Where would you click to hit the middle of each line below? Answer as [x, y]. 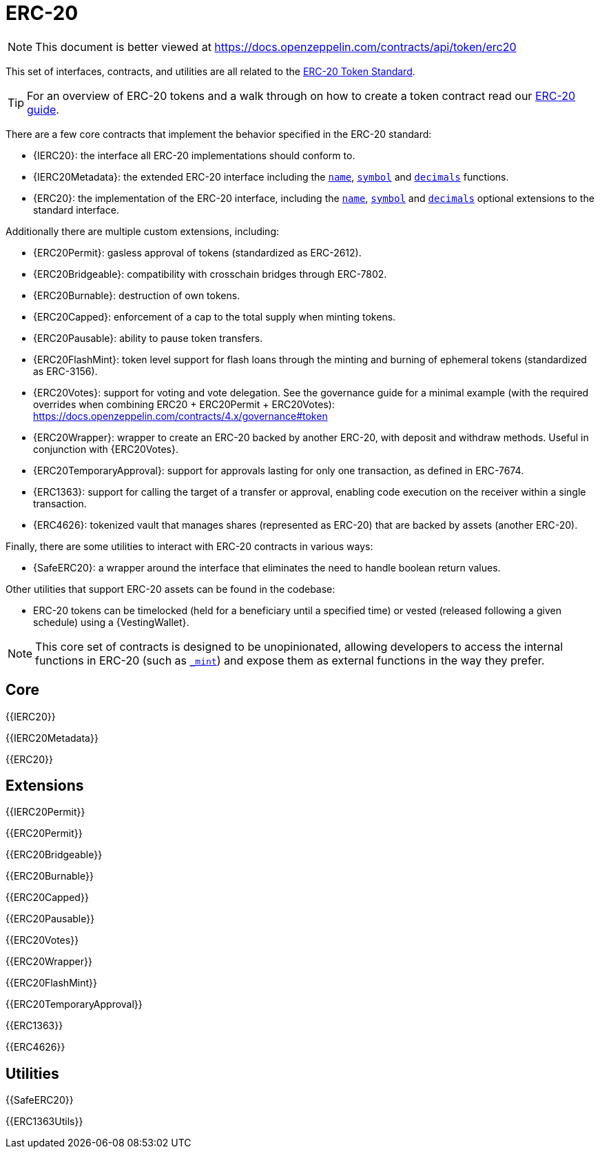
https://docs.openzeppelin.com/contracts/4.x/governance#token [180, 416]
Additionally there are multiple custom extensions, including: [143, 231]
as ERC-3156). [65, 371]
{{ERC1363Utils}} [44, 1122]
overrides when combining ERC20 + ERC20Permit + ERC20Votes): [184, 404]
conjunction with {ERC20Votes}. [106, 449]
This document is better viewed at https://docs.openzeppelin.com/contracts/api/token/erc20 [276, 47]
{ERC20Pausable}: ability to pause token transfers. [148, 338]
